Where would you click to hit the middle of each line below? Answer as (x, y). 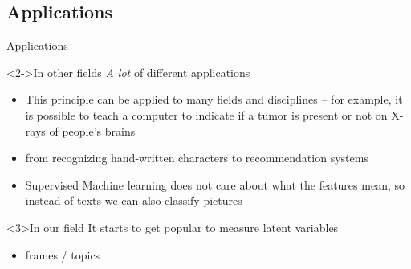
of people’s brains (92, 130)
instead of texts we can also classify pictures (134, 200)
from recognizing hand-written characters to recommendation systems (197, 158)
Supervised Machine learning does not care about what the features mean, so (215, 184)
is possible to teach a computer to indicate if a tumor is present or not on (206, 114)
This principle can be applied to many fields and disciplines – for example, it (214, 99)
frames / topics (63, 254)
